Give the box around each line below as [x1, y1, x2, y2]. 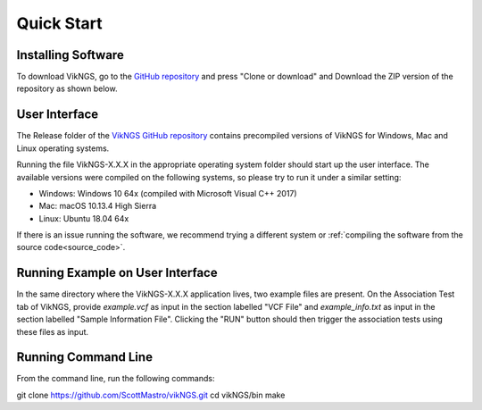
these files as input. [16, 326, 89, 337]
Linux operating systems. [16, 143, 110, 154]
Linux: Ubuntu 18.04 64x [38, 213, 129, 223]
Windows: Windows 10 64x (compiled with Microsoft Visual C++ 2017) [38, 188, 298, 198]
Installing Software [16, 47, 124, 63]
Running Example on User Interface [16, 265, 218, 280]
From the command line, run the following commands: [16, 373, 215, 384]
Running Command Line [16, 349, 154, 365]
